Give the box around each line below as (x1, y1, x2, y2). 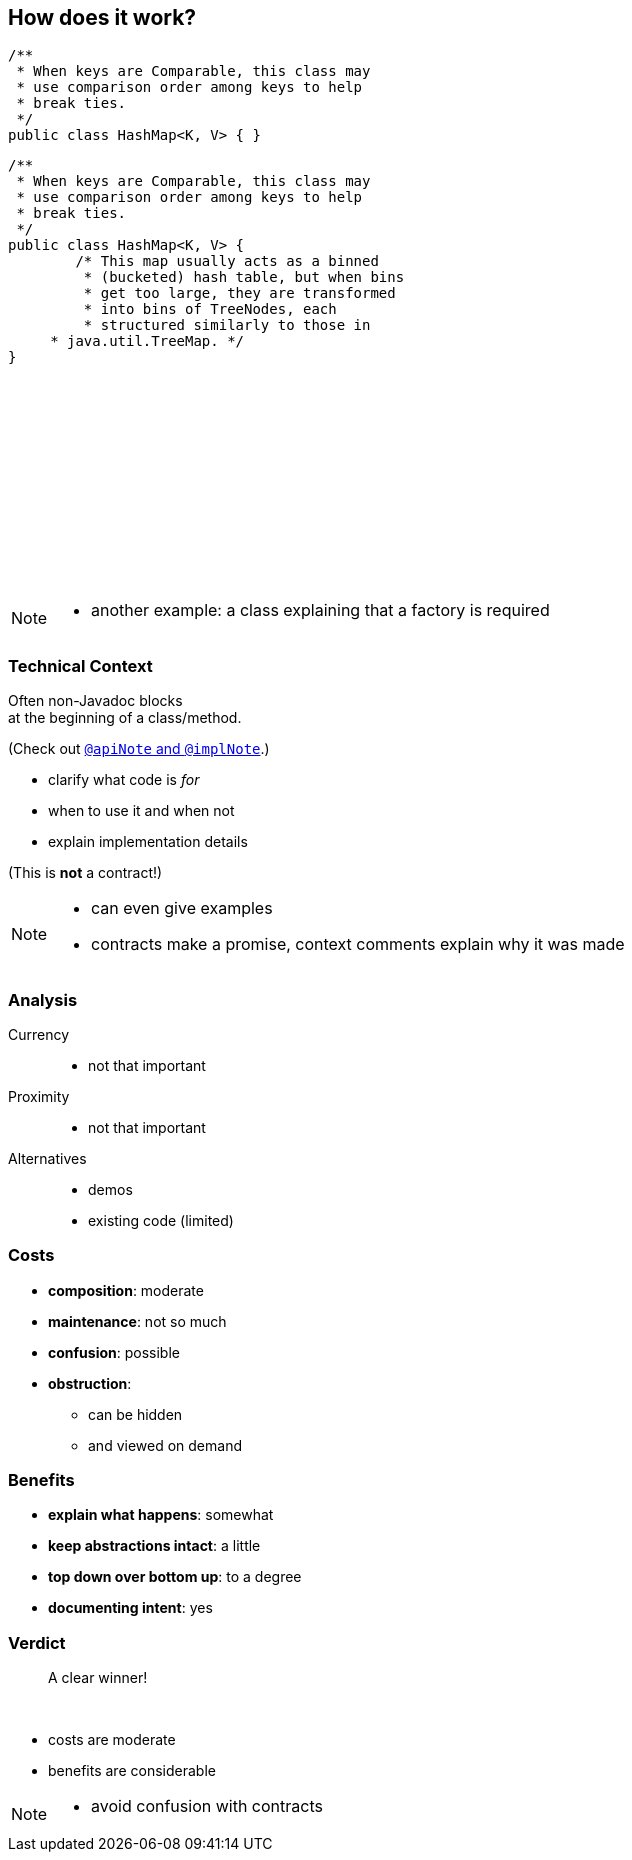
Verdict (8, 1632, 66, 1653)
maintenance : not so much (48, 1312, 227, 1330)
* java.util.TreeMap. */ (50, 333, 245, 350)
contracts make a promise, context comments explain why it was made (91, 934, 625, 955)
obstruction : (48, 1374, 132, 1392)
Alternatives (8, 1149, 87, 1167)
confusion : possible (48, 1343, 180, 1361)
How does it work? (8, 5, 197, 30)
